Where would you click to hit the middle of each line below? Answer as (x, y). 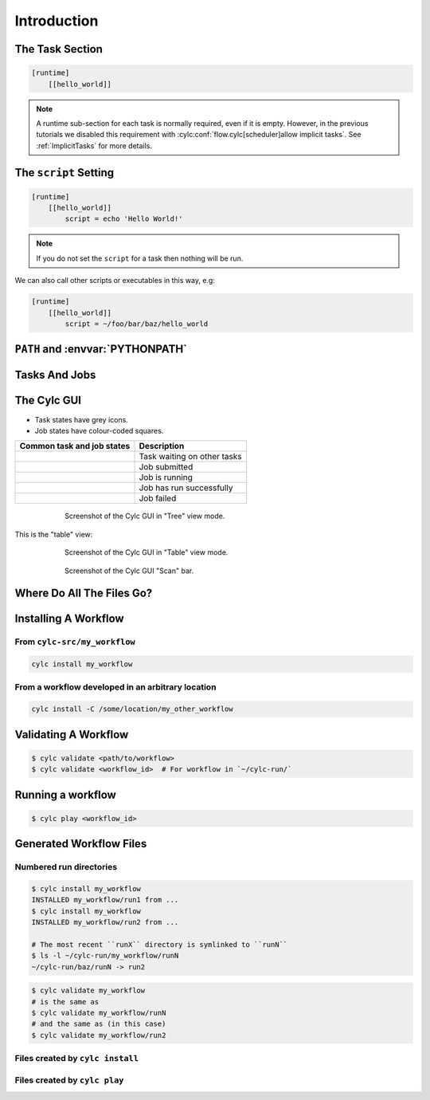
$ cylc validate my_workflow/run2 (99, 1035)
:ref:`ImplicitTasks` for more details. (94, 145)
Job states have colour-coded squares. (99, 430)
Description (162, 446)
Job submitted (166, 467)
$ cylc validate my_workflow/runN (99, 1013)
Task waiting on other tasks (190, 457)
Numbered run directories (66, 867)
